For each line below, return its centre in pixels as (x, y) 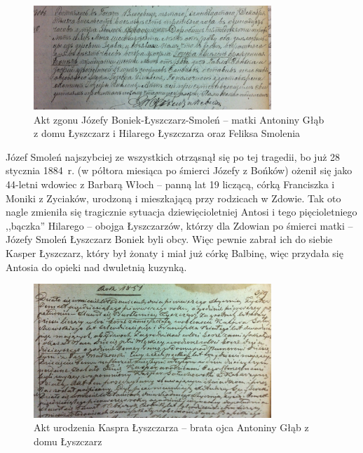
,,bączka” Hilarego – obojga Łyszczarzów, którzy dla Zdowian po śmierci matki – (179, 225)
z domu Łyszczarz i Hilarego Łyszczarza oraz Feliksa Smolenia (167, 133)
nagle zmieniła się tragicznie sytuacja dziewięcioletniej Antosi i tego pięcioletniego (181, 212)
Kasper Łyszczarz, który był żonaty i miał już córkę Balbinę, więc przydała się (174, 253)
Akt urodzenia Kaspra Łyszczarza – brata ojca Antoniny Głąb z (171, 427)
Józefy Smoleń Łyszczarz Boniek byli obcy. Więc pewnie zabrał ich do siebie (169, 239)
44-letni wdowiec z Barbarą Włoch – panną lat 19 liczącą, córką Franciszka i (170, 184)
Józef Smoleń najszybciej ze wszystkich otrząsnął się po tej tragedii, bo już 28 (173, 156)
